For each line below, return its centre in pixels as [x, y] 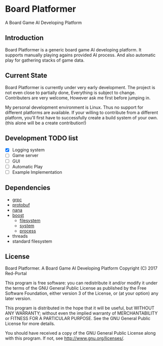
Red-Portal [16, 274]
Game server [25, 156]
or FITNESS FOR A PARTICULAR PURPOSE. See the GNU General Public [78, 319]
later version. [18, 299]
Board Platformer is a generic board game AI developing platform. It [73, 49]
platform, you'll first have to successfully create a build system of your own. [81, 117]
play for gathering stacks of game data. [45, 60]
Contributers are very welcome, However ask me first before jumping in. [78, 98]
